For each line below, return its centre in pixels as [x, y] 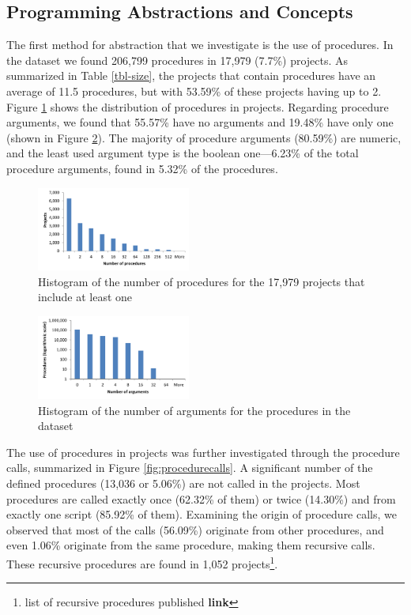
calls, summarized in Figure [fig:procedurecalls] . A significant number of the [190, 468]
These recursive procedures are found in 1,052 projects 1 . [142, 562]
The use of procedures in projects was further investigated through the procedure [203, 452]
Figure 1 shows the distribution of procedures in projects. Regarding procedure [198, 106]
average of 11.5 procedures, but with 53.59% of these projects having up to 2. [194, 91]
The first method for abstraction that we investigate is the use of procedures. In [200, 45]
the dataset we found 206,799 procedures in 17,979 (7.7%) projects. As [177, 60]
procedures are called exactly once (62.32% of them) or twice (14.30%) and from [201, 498]
